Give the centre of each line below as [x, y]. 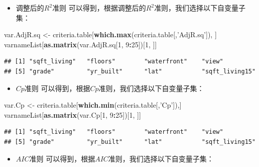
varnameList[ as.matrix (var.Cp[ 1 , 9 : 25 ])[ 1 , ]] [73, 114]
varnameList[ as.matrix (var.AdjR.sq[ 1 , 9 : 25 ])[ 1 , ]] [81, 44]
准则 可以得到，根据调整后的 [99, 8]
